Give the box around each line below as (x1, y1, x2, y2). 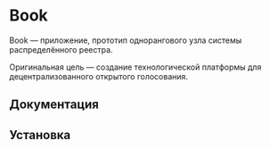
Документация (9, 97, 100, 112)
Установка (9, 127, 71, 143)
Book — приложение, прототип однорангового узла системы (9, 35, 242, 46)
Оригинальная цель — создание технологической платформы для (9, 62, 262, 72)
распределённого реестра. (9, 44, 113, 54)
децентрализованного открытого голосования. (9, 70, 189, 81)
